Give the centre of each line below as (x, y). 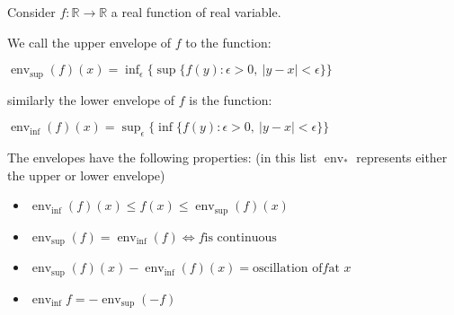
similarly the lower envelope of (91, 99)
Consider (31, 12)
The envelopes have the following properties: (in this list (162, 157)
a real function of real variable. (196, 12)
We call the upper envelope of (89, 42)
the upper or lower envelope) (86, 175)
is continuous (240, 237)
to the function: (228, 42)
